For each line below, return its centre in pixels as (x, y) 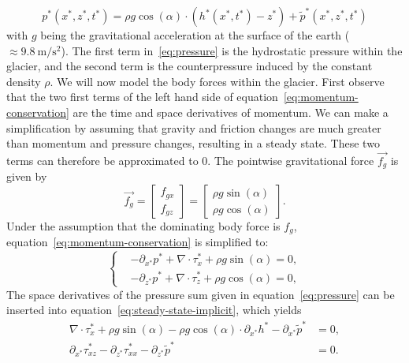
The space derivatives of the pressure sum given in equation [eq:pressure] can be (201, 294)
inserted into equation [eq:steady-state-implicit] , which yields (154, 310)
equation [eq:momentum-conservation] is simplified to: (138, 242)
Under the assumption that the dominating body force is (143, 226)
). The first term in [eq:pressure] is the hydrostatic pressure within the (232, 50)
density (24, 81)
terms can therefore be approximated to (102, 160)
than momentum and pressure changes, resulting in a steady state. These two (193, 143)
